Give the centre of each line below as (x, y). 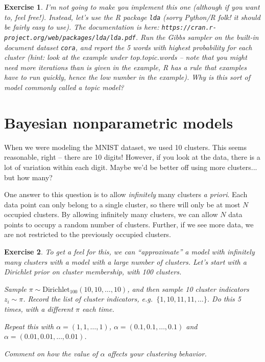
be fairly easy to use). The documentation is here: (82, 27)
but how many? (28, 177)
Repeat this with (29, 326)
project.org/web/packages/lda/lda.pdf (70, 38)
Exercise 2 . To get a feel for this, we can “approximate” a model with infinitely (129, 252)
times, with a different (39, 309)
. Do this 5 (224, 299)
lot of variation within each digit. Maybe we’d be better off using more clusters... (131, 167)
